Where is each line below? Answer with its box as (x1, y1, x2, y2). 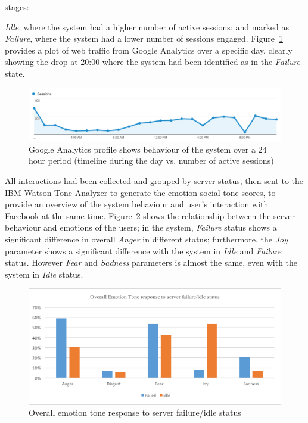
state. (5, 67, 25, 79)
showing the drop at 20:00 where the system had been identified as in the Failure (5, 55, 301, 68)
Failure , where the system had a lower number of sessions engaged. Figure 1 (5, 32, 283, 45)
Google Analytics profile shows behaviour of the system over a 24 (29, 142, 267, 155)
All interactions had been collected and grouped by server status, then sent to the (5, 174, 304, 186)
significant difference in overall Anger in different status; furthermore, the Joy (5, 232, 288, 245)
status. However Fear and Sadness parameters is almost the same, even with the (5, 256, 298, 269)
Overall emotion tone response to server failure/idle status (29, 406, 241, 419)
